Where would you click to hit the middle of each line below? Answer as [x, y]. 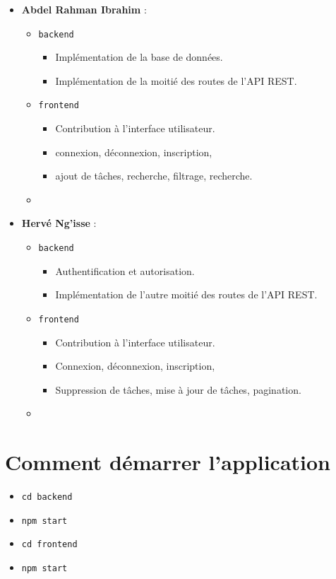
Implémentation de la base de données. [139, 57]
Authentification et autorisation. [125, 270]
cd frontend [49, 545]
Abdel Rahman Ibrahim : [84, 9]
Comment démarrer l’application [168, 462]
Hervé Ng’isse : [59, 223]
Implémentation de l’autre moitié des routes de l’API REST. [186, 294]
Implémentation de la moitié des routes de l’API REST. [176, 80]
